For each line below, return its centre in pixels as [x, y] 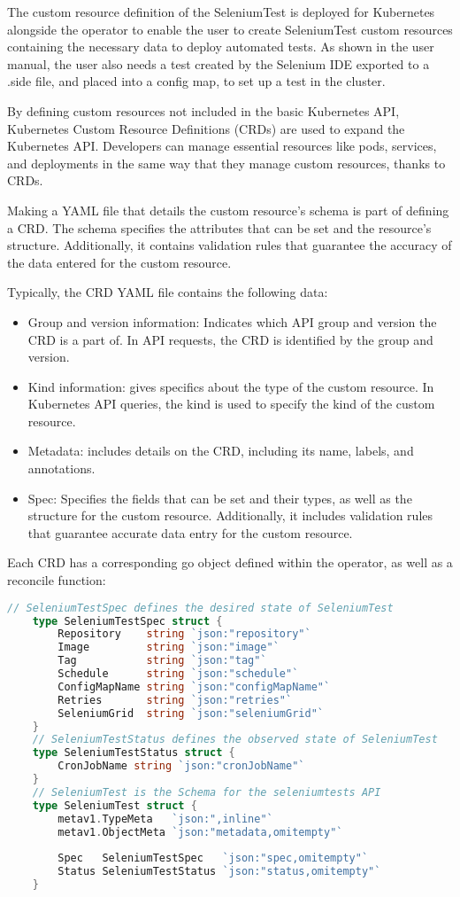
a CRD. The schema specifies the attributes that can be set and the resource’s [219, 227]
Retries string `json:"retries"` [175, 700]
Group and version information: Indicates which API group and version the [232, 321]
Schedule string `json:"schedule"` [178, 674]
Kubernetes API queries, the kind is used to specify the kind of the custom [231, 404]
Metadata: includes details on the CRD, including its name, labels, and [221, 451]
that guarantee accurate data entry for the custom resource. [190, 532]
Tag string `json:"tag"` [162, 661]
